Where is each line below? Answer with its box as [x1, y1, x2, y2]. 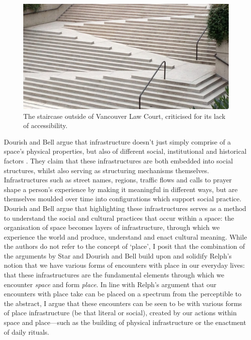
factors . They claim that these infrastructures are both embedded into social [4, 155, 233, 165]
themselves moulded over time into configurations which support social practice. [4, 194, 242, 204]
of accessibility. [23, 120, 68, 130]
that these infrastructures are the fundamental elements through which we [4, 270, 224, 280]
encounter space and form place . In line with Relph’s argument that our [4, 279, 217, 289]
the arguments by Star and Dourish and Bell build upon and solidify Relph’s [4, 250, 232, 260]
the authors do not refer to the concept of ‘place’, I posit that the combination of [4, 241, 245, 251]
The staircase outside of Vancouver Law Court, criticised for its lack [23, 111, 226, 121]
